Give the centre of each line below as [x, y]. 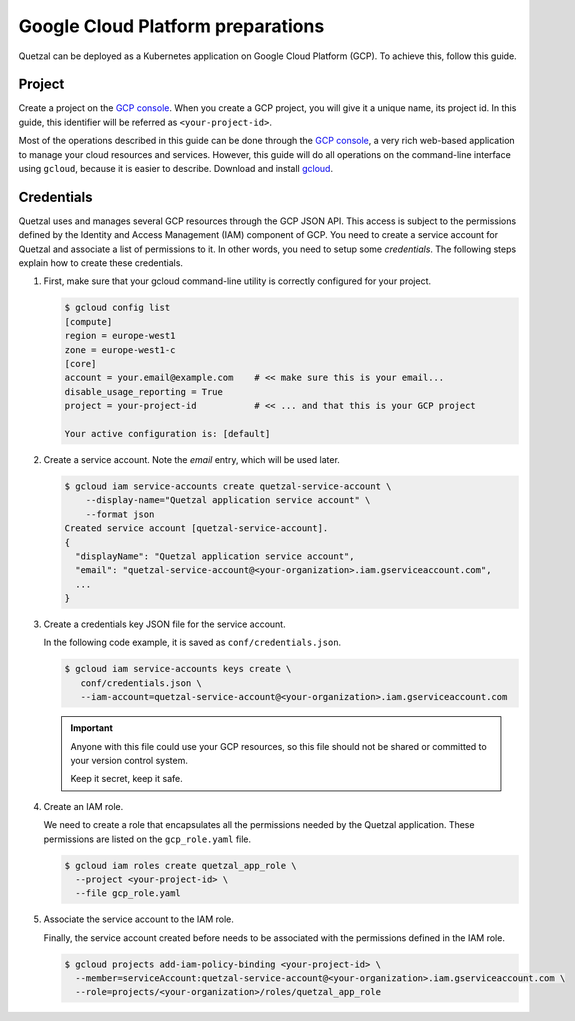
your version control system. [129, 760]
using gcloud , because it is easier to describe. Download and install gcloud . [176, 169]
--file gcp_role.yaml [128, 893]
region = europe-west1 [120, 336]
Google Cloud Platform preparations [171, 26]
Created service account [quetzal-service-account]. [196, 528]
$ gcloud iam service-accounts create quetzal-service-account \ [228, 486]
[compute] [88, 321]
